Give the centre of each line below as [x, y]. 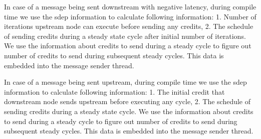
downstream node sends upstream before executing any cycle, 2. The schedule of [127, 101]
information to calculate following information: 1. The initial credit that [114, 91]
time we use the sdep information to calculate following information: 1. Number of [130, 16]
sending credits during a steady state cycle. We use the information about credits [129, 111]
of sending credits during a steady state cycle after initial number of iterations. [125, 36]
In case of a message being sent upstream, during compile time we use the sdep [125, 82]
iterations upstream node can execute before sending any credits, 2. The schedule [129, 26]
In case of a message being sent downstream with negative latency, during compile [130, 6]
